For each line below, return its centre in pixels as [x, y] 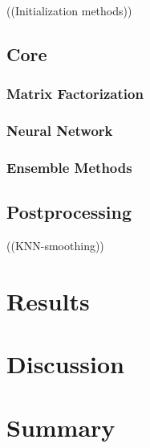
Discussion [65, 364]
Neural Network [60, 131]
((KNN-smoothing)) [55, 246]
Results [48, 300]
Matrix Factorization [75, 94]
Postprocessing [69, 212]
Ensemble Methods [69, 167]
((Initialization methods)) [69, 10]
